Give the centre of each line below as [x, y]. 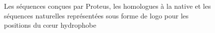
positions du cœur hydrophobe [50, 25]
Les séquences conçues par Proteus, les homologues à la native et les [107, 6]
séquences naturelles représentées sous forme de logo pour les [96, 15]
